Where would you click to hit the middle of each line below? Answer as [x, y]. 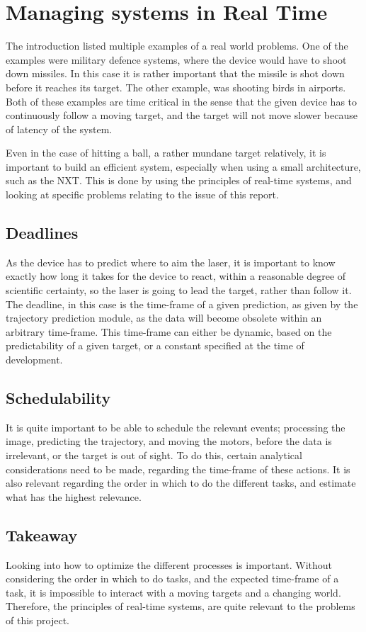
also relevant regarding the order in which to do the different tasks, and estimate [181, 483]
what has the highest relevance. [74, 496]
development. [34, 360]
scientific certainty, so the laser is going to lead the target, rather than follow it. [179, 290]
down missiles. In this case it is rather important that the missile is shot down [175, 73]
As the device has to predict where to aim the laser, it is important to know [171, 262]
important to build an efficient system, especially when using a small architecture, [183, 166]
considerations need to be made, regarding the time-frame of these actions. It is [178, 469]
